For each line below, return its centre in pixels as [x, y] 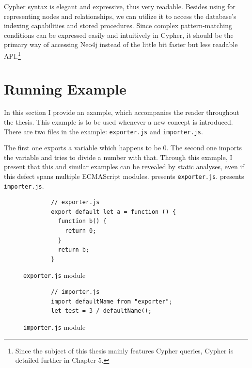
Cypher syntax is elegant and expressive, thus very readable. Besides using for [120, 6]
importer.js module [55, 327]
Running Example [65, 89]
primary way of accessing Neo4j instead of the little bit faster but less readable [121, 44]
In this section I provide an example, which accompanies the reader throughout [122, 112]
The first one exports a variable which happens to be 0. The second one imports [123, 148]
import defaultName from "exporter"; [112, 301]
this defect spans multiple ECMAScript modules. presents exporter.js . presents [124, 176]
